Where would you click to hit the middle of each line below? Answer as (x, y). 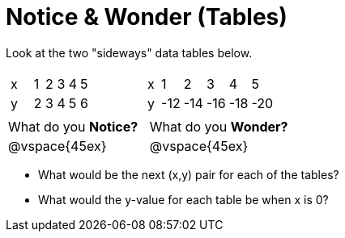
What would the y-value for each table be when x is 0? (183, 199)
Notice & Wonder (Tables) (147, 17)
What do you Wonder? (219, 126)
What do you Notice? (73, 126)
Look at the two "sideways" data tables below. (129, 52)
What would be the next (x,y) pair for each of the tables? (189, 174)
